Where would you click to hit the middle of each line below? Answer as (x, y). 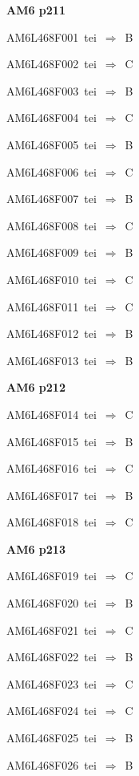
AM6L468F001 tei (52, 37)
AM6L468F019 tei (52, 576)
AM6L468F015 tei (52, 441)
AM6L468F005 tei (52, 144)
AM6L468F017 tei (52, 495)
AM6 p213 (36, 548)
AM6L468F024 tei (52, 711)
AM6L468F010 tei (52, 279)
